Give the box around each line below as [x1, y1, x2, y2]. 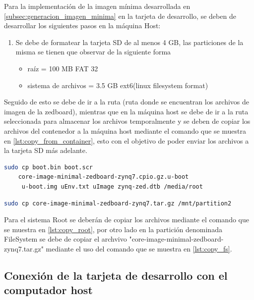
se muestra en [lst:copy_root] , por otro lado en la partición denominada [4, 224, 222, 234]
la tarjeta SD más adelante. [4, 145, 87, 155]
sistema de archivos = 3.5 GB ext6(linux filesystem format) [27, 80, 208, 90]
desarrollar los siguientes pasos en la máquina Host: [4, 20, 161, 31]
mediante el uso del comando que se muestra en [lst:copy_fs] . [46, 243, 232, 253]
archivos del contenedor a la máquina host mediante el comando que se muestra [4, 125, 247, 136]
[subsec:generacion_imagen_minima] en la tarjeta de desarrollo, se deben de [4, 10, 236, 21]
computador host [4, 282, 93, 298]
